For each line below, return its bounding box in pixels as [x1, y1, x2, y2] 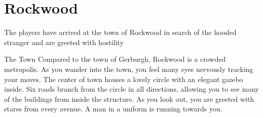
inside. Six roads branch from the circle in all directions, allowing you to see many [4, 84, 259, 94]
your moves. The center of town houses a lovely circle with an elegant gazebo [4, 73, 243, 84]
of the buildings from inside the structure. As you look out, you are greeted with [4, 93, 254, 104]
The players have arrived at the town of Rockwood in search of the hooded [4, 27, 237, 37]
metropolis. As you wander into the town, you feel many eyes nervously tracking [4, 63, 253, 74]
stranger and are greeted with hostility [4, 36, 124, 47]
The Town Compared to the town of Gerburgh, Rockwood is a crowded [4, 54, 226, 64]
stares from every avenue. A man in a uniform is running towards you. [4, 103, 222, 114]
